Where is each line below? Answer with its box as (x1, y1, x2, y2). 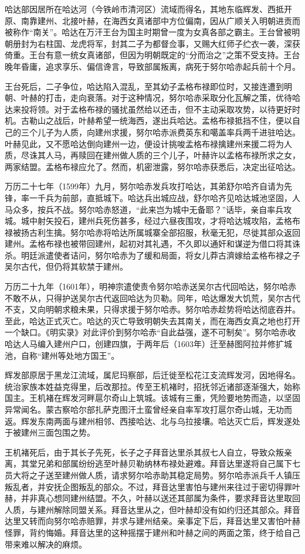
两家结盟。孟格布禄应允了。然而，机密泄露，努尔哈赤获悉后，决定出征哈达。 (5, 160, 300, 172)
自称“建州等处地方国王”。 (21, 349, 120, 361)
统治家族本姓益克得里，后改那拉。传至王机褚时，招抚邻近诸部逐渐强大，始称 (5, 380, 300, 392)
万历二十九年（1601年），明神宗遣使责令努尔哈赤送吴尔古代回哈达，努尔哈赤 (5, 280, 296, 293)
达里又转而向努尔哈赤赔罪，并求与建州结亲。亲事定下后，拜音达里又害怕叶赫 (5, 515, 300, 527)
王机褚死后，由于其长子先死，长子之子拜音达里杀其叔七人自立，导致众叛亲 (5, 446, 292, 458)
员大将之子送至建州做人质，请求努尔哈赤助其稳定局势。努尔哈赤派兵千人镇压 (5, 468, 300, 481)
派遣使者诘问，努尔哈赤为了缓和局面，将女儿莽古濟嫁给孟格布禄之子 (37, 249, 300, 261)
